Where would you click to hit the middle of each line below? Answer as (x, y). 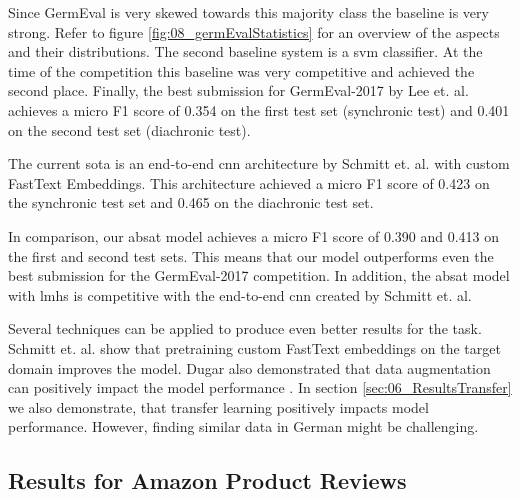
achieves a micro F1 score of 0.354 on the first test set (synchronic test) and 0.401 (259, 109)
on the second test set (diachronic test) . (129, 129)
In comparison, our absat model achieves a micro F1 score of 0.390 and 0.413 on (254, 235)
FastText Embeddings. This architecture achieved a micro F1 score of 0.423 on (249, 182)
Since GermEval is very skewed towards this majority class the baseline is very (248, 12)
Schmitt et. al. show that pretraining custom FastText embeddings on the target (254, 347)
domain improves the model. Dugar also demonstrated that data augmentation (249, 367)
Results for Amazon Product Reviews (207, 480)
